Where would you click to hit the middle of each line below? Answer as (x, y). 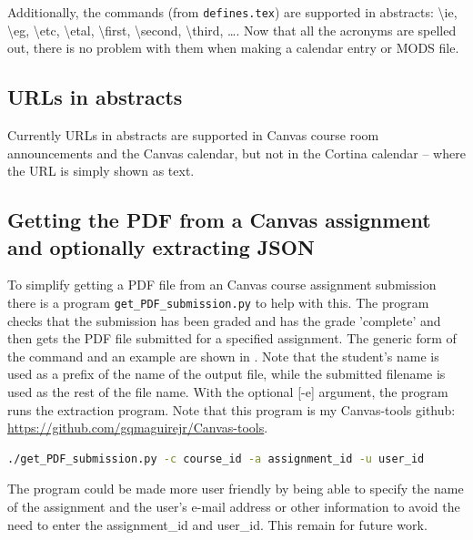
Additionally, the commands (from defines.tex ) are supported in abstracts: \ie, (232, 12)
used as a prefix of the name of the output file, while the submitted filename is (226, 374)
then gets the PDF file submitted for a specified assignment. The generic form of (232, 338)
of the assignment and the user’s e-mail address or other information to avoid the (234, 507)
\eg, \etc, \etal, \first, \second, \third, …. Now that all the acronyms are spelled (232, 30)
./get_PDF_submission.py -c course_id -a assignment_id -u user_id (216, 458)
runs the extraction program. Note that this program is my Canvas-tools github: (231, 409)
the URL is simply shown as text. (101, 171)
